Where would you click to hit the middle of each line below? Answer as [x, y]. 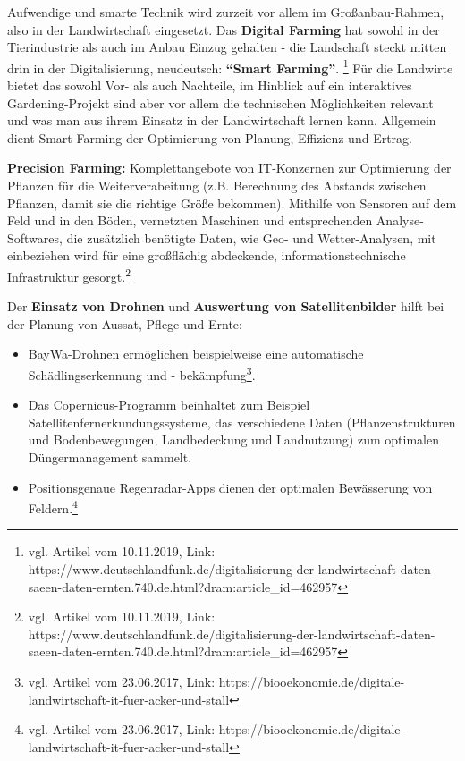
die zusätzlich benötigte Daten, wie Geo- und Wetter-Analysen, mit [251, 237]
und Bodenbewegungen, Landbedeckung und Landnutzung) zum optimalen [233, 440]
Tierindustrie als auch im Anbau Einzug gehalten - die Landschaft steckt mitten [227, 47]
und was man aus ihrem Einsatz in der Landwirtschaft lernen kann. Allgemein [222, 120]
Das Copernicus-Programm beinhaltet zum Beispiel [169, 405]
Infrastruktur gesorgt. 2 [69, 275]
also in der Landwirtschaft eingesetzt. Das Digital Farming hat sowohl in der [224, 29]
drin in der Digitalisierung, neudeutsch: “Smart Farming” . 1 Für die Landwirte [230, 66]
